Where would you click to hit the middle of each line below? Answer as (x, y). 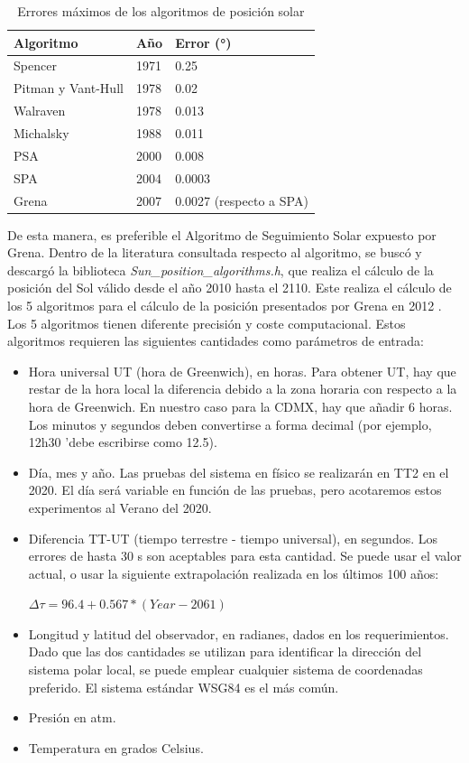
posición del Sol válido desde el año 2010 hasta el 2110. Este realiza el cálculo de (230, 288)
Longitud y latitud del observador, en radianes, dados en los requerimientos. (239, 633)
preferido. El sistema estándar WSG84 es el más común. (184, 687)
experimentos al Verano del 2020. (120, 507)
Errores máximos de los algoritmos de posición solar (161, 11)
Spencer (35, 65)
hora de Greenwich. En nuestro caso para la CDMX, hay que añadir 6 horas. (240, 406)
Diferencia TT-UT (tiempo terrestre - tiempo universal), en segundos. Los (233, 538)
